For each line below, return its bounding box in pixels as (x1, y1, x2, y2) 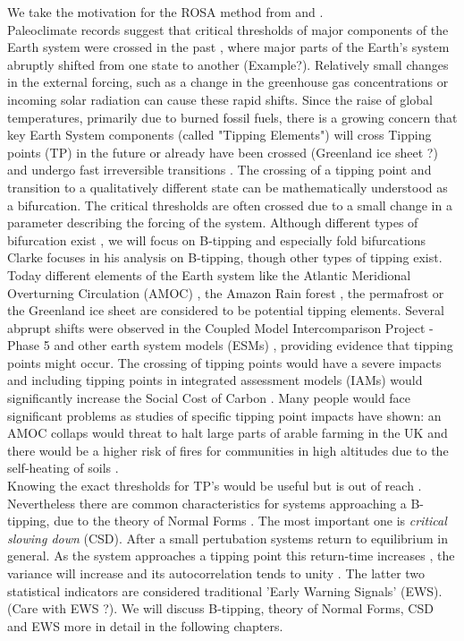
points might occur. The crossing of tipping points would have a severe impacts (7, 353, 442, 372)
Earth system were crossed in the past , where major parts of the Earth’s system (7, 38, 450, 56)
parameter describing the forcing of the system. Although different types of (7, 213, 418, 232)
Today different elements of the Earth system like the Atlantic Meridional (7, 265, 411, 284)
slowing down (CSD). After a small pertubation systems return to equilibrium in (7, 528, 449, 547)
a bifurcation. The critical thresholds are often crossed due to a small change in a (7, 195, 452, 214)
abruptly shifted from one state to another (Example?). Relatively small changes (7, 55, 449, 73)
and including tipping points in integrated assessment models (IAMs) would (7, 371, 423, 389)
